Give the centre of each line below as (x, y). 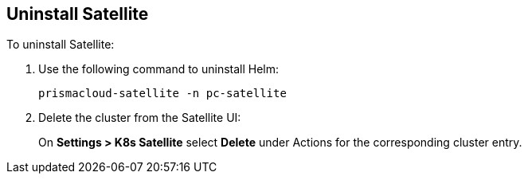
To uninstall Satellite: (61, 45)
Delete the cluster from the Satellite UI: (140, 118)
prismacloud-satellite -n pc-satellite (162, 94)
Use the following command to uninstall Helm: (159, 69)
